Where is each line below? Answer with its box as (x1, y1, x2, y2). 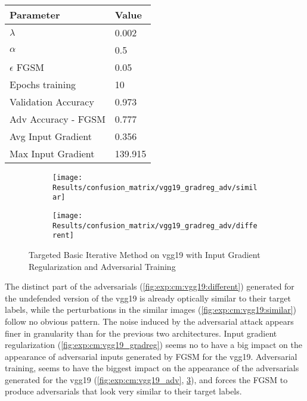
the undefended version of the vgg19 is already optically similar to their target (5, 291, 291, 304)
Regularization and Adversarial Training (29, 260, 176, 272)
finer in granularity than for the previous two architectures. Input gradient (5, 327, 277, 339)
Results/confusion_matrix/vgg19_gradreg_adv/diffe (52, 221, 258, 230)
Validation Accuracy (10, 95, 94, 108)
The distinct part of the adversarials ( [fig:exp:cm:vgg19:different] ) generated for (5, 280, 294, 293)
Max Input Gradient (10, 147, 95, 160)
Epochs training (10, 77, 76, 91)
